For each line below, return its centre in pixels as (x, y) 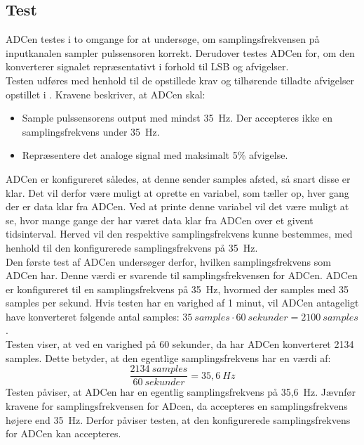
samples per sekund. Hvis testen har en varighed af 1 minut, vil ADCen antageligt (182, 303)
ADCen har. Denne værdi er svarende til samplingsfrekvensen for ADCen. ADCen (182, 275)
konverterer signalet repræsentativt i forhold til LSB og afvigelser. (147, 66)
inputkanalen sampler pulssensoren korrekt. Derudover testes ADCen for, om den (180, 52)
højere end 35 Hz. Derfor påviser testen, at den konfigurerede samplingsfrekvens (178, 419)
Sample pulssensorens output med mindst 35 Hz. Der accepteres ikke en (177, 118)
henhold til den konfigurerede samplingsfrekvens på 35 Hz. (132, 247)
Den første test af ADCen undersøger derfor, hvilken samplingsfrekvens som (168, 261)
